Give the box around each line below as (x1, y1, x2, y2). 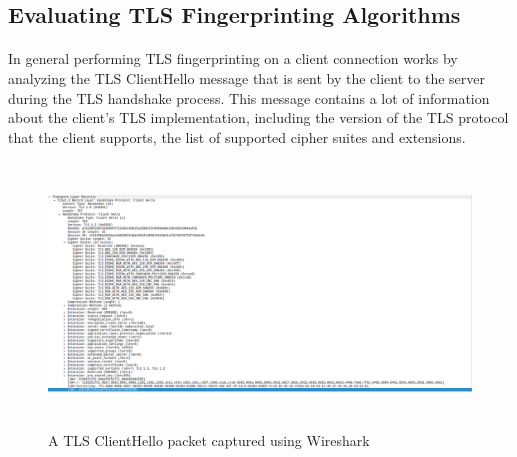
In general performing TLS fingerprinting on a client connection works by (8, 48, 458, 69)
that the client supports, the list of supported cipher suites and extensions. (8, 126, 466, 147)
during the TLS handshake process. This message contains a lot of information (8, 87, 490, 108)
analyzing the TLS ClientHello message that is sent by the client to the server (8, 67, 485, 88)
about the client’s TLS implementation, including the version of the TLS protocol (8, 107, 509, 128)
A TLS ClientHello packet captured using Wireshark (48, 429, 370, 450)
